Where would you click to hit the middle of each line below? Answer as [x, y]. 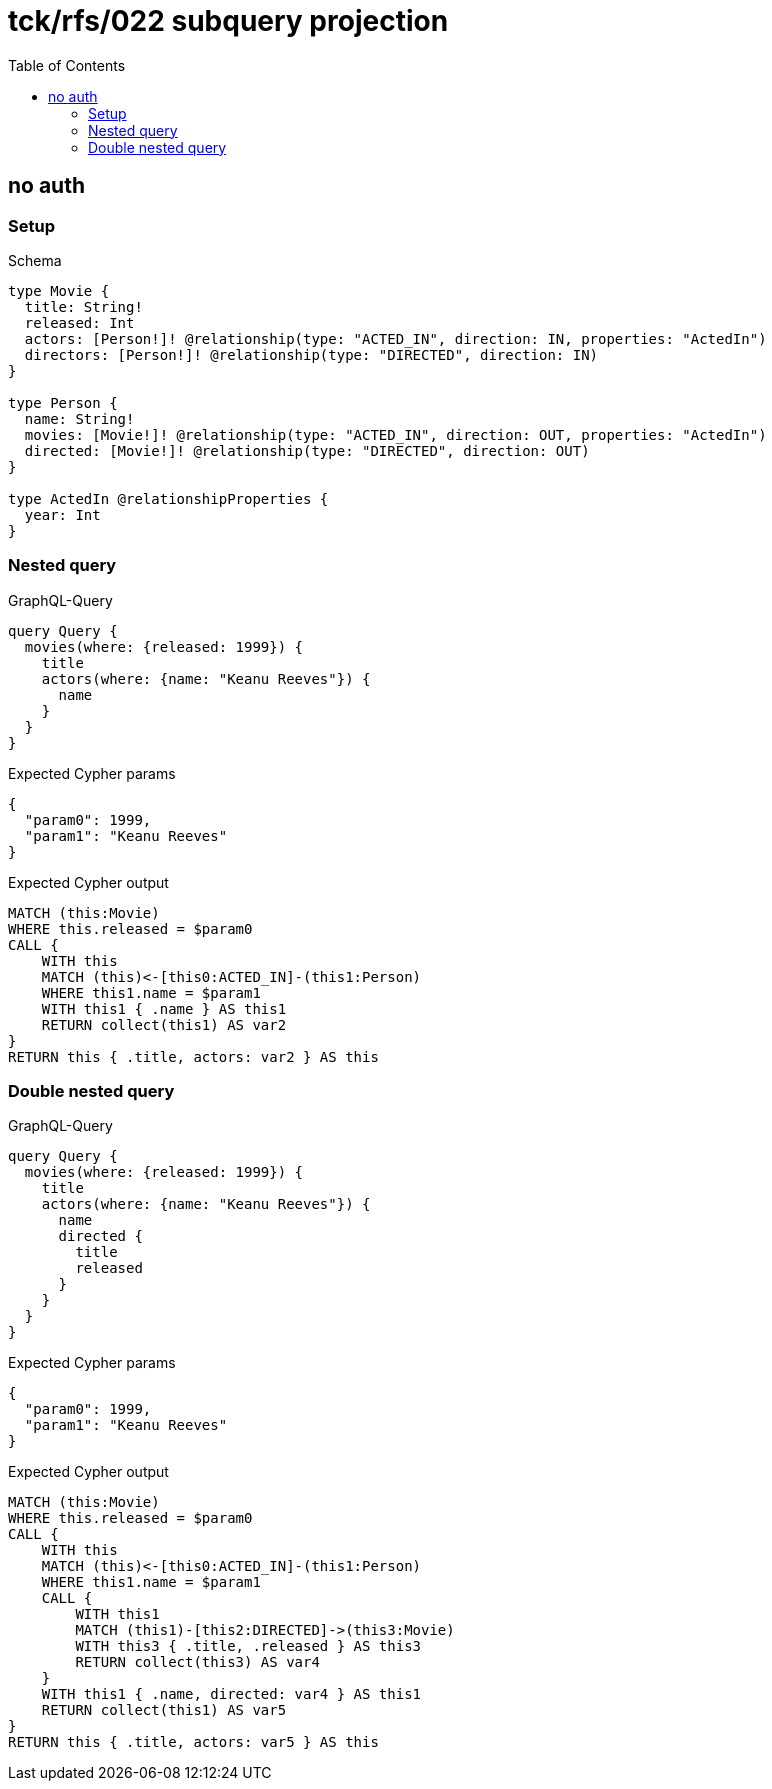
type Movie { [59, 290]
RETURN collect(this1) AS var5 [164, 1710]
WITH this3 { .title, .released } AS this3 [248, 1646]
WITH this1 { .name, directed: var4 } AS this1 [231, 1694]
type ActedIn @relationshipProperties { [168, 498]
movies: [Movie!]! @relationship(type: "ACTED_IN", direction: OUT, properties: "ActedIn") [395, 434]
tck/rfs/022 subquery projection [228, 21]
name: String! [79, 418]
